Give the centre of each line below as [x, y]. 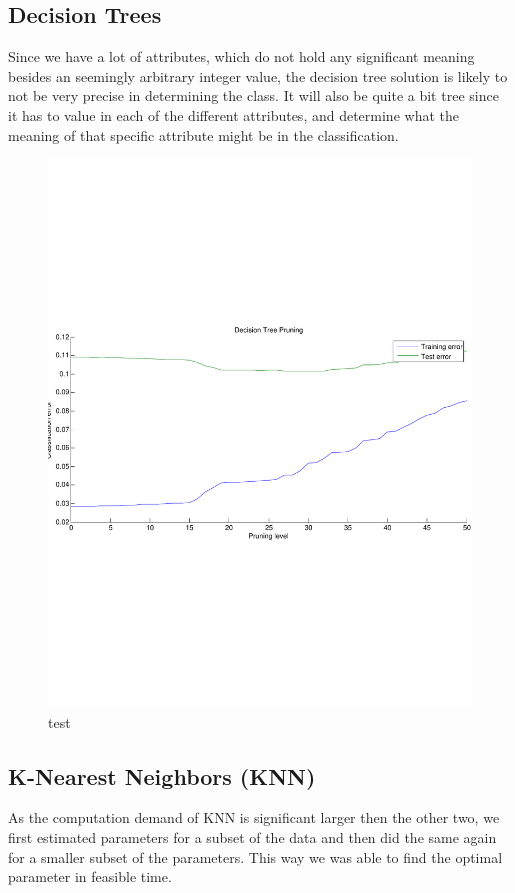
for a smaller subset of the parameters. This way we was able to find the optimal [255, 856]
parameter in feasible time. [90, 876]
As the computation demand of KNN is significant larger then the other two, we [254, 817]
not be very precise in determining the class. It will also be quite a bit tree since [253, 95]
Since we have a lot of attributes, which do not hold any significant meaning [241, 56]
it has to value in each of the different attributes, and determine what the [233, 114]
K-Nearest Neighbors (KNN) [162, 775]
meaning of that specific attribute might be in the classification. [203, 134]
